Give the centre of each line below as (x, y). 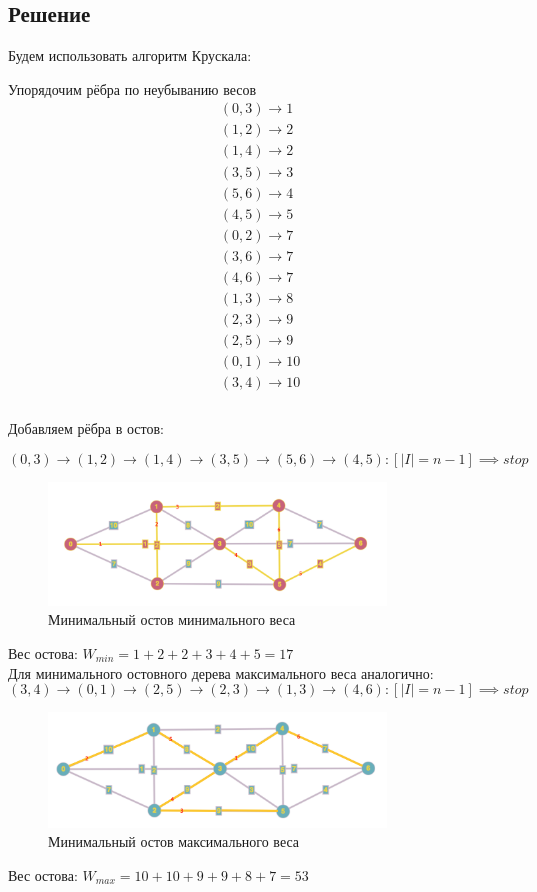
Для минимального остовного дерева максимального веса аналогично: (221, 672)
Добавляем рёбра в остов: (86, 428)
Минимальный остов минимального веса (172, 619)
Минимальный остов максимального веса (174, 841)
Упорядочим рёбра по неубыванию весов (132, 88)
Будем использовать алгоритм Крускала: (130, 55)
